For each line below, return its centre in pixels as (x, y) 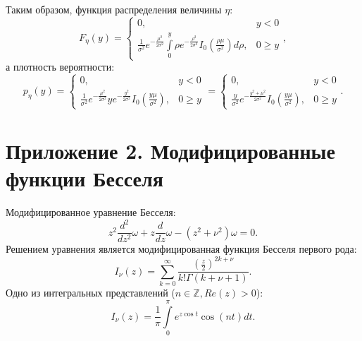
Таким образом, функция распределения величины (114, 9)
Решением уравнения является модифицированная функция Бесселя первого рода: (181, 249)
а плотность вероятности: (60, 67)
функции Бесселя (85, 178)
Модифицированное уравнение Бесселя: (91, 212)
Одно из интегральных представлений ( (90, 293)
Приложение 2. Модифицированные (170, 151)
